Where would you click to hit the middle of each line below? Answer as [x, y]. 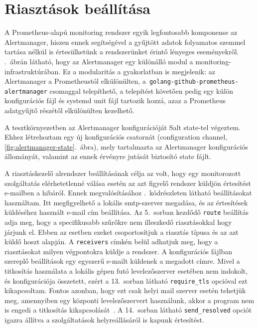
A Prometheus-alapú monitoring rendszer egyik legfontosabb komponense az [121, 32]
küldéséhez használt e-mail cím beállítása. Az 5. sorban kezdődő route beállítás [127, 212]
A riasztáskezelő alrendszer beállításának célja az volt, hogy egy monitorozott [123, 173]
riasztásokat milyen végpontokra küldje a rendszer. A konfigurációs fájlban [119, 251]
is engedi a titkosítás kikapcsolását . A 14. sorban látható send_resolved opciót [128, 310]
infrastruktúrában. [33, 71]
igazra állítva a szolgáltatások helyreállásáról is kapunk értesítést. [104, 320]
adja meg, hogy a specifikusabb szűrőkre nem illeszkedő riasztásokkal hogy [118, 222]
